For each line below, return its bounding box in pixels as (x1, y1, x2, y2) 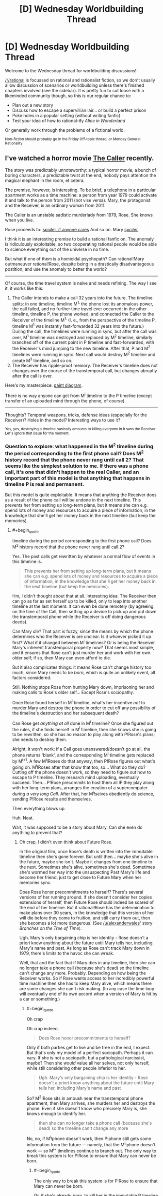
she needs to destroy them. (12, 737, 67, 742)
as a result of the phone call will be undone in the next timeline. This (5, 497, 141, 503)
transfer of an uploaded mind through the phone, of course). (5, 398, 126, 403)
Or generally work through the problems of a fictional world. (5, 127, 125, 133)
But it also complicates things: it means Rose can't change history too (12, 664, 152, 670)
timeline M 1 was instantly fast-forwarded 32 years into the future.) (12, 322, 144, 329)
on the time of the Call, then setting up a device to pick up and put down (12, 608, 157, 614)
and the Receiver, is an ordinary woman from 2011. (5, 202, 106, 208)
